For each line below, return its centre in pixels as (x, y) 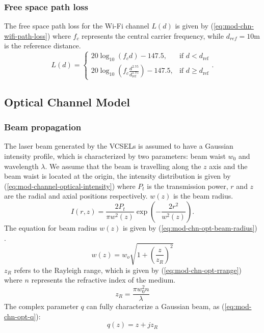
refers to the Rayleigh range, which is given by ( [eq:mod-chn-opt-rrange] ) (128, 270)
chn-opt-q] (20, 316)
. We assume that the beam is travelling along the (123, 166)
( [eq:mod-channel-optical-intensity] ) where (70, 186)
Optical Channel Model (67, 102)
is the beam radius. (203, 196)
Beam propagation (43, 127)
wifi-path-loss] (26, 35)
